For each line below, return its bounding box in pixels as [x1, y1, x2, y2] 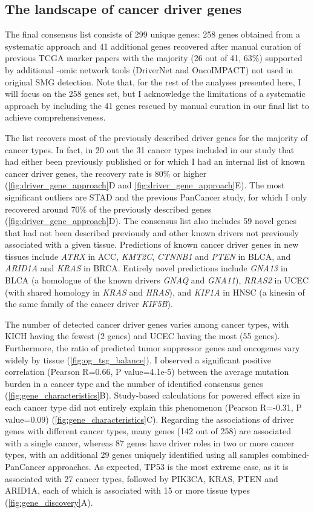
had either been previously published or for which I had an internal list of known [5, 155, 305, 168]
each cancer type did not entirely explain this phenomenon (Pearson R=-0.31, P [5, 401, 302, 414]
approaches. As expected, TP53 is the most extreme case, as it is [48, 460, 289, 472]
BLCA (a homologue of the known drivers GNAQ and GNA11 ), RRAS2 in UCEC [5, 274, 309, 286]
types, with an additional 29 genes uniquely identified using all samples [5, 448, 269, 461]
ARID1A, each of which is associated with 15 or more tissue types [5, 484, 250, 497]
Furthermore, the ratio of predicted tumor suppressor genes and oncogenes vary [5, 342, 300, 354]
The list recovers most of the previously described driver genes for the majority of [5, 131, 308, 144]
